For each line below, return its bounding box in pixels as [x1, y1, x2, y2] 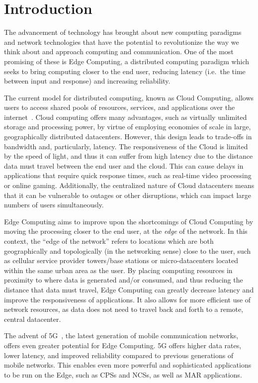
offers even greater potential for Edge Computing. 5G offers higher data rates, [4, 340, 242, 350]
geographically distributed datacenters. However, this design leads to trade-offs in [4, 131, 252, 142]
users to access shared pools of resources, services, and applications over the [4, 102, 235, 112]
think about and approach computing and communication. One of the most [4, 46, 234, 57]
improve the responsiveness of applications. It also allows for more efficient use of [4, 294, 251, 304]
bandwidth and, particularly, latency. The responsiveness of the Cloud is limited [4, 141, 248, 151]
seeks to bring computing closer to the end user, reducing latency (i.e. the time [4, 66, 246, 76]
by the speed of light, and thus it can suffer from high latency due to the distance [4, 151, 253, 161]
